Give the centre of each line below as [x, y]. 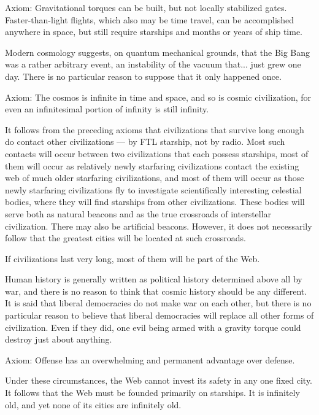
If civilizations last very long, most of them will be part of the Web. [133, 258]
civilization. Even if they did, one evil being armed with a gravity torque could [153, 327]
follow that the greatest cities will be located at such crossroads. [125, 238]
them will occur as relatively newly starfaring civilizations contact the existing [152, 165]
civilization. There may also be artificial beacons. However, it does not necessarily [159, 226]
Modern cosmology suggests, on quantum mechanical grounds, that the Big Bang [158, 52]
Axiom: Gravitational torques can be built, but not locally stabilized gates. [146, 7]
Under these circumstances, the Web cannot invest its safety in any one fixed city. [159, 380]
